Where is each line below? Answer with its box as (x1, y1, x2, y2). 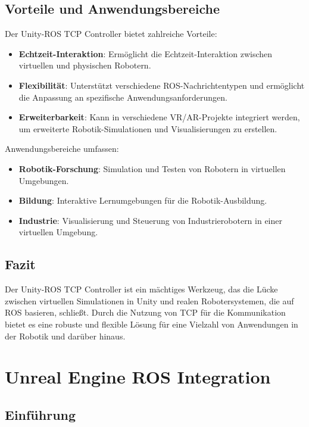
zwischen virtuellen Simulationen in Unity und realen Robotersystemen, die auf (5, 294, 294, 307)
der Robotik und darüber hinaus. (5, 329, 126, 342)
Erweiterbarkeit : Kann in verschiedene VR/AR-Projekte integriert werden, (18, 111, 300, 123)
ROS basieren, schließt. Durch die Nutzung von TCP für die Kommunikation (5, 306, 286, 319)
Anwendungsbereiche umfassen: (5, 142, 119, 155)
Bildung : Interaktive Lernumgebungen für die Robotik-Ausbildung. (18, 194, 267, 207)
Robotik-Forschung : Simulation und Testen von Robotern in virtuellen (18, 162, 286, 174)
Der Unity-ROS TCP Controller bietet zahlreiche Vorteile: (5, 27, 217, 40)
